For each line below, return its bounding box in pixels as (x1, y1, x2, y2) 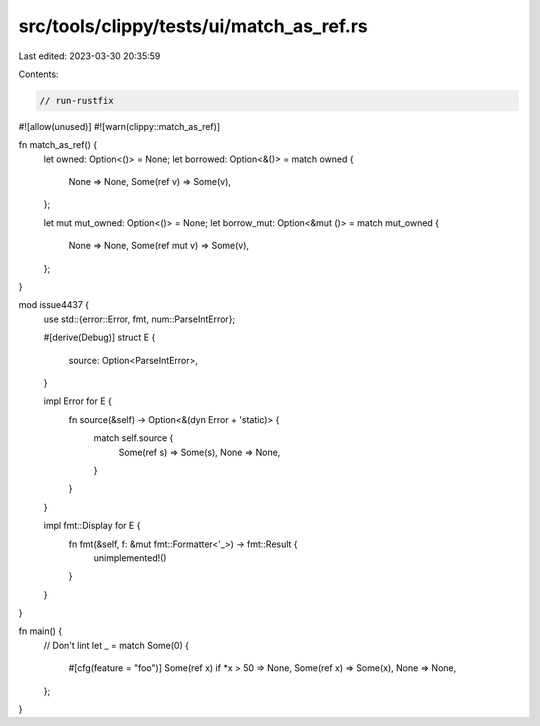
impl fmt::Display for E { (43, 520, 141, 532)
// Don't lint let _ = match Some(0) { (43, 639, 190, 651)
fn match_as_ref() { (18, 139, 98, 151)
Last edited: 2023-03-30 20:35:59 (18, 50, 161, 62)
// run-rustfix (39, 95, 114, 106)
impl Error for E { (43, 395, 112, 407)
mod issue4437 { (18, 299, 90, 311)
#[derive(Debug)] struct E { (43, 331, 156, 344)
